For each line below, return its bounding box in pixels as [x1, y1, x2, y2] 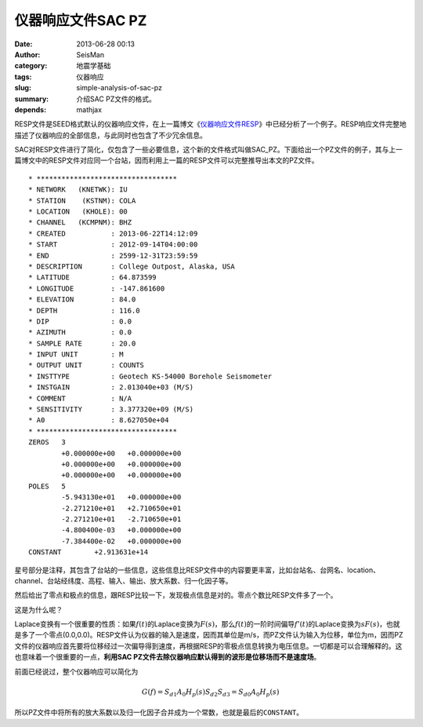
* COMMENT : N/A [28, 393, 132, 403]
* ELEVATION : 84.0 [28, 295, 136, 304]
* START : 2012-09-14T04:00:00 [28, 240, 198, 249]
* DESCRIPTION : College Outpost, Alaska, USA [28, 261, 235, 271]
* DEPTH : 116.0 [28, 306, 140, 315]
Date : [14, 39, 33, 49]
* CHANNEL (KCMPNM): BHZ [28, 218, 132, 227]
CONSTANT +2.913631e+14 [28, 548, 149, 557]
